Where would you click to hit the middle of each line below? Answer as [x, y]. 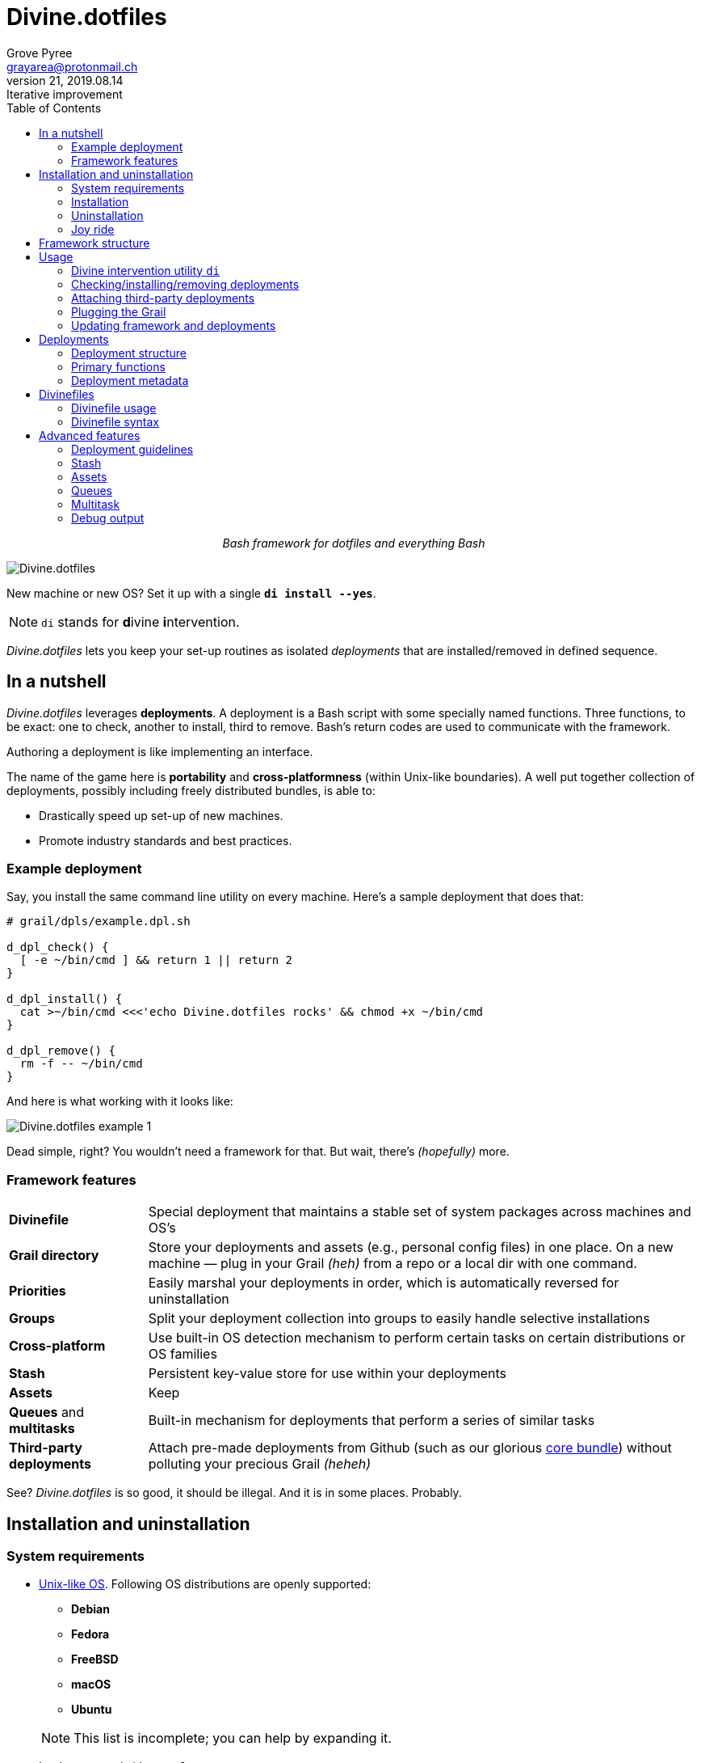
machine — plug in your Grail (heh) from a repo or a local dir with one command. [392, 1264]
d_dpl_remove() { [61, 1051]
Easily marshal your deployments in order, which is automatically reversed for [384, 1283]
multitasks [42, 1429]
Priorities [38, 1291]
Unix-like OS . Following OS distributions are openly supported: [205, 1584]
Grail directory [54, 1256]
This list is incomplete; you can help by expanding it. [233, 1738]
